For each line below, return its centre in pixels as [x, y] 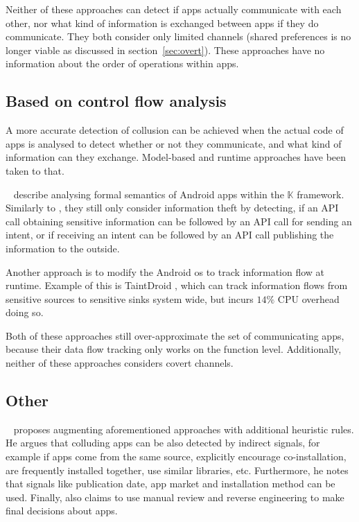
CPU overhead [308, 298]
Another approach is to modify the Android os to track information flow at [165, 271]
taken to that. [35, 170]
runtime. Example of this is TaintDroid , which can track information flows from [177, 285]
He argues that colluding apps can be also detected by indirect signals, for [163, 443]
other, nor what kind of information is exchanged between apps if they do [162, 23]
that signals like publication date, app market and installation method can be [170, 484]
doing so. [25, 312]
